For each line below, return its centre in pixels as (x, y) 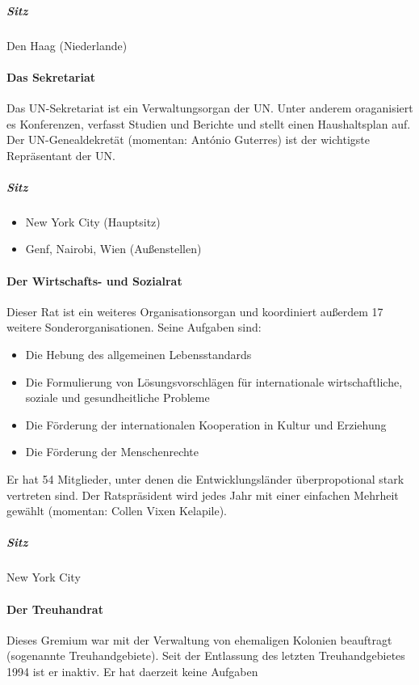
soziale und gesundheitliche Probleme (117, 397)
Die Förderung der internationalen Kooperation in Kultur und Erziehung (206, 424)
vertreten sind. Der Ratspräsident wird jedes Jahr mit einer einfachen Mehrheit (203, 495)
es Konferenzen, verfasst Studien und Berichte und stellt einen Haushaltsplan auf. (209, 123)
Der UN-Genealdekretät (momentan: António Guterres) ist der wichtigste (188, 140)
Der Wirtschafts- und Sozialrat (94, 280)
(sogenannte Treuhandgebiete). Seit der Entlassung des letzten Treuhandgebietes (206, 655)
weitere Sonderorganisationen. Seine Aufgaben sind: (134, 327)
